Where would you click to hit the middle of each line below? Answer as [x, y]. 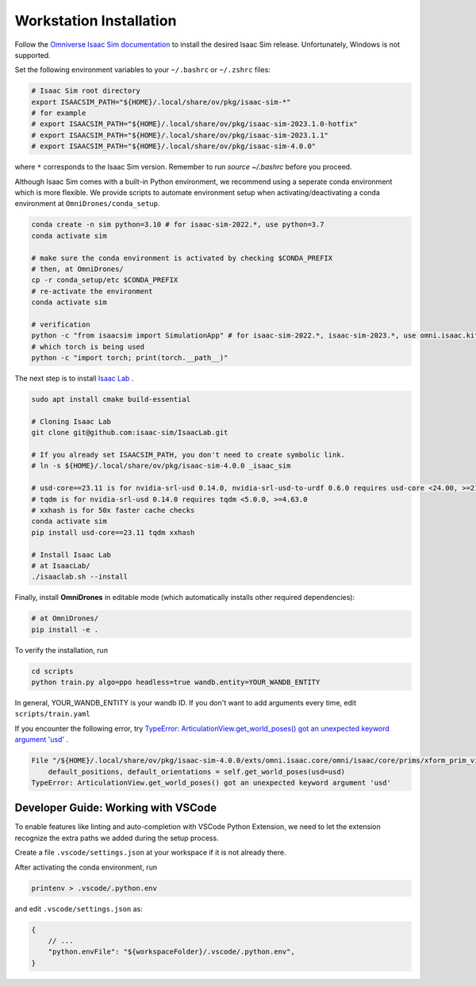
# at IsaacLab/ [61, 566]
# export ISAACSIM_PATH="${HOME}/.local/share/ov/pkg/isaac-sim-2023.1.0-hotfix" [195, 124]
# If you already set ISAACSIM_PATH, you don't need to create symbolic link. [188, 455]
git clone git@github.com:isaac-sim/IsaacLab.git [130, 433]
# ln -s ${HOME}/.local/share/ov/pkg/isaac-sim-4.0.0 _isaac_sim [161, 466]
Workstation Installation [96, 21]
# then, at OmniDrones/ [78, 269]
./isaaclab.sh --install [80, 577]
